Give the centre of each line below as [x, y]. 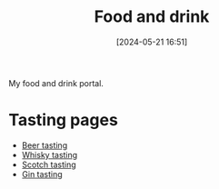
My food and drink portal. [56, 83]
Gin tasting [42, 174]
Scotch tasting [49, 164]
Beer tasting [45, 145]
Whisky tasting [50, 154]
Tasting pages [64, 120]
